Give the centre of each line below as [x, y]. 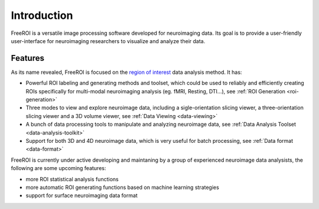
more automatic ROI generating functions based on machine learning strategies [123, 187]
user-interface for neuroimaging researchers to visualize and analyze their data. [108, 41]
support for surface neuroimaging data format [82, 195]
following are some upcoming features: [58, 168]
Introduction [42, 15]
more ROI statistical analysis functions [72, 179]
